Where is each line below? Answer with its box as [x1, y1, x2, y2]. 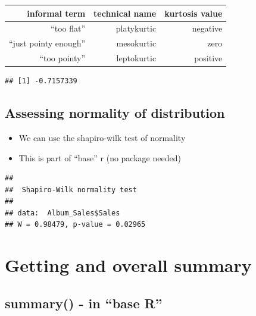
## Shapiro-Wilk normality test [5, 185, 137, 194]
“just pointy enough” [9, 37, 86, 49]
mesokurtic [116, 37, 157, 49]
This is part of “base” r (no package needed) [18, 151, 181, 164]
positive [194, 52, 223, 64]
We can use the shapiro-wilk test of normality [18, 131, 186, 143]
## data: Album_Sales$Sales [5, 208, 120, 217]
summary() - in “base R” [5, 293, 163, 312]
